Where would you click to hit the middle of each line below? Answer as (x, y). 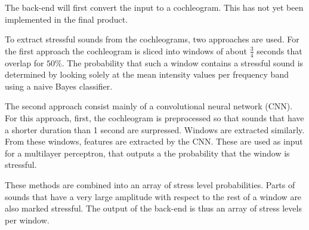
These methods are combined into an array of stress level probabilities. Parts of (150, 184)
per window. (27, 220)
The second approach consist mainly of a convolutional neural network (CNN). (149, 106)
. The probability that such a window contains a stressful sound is (183, 62)
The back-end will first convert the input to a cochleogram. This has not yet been (154, 7)
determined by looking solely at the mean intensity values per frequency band (147, 74)
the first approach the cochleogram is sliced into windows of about (126, 50)
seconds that (279, 50)
